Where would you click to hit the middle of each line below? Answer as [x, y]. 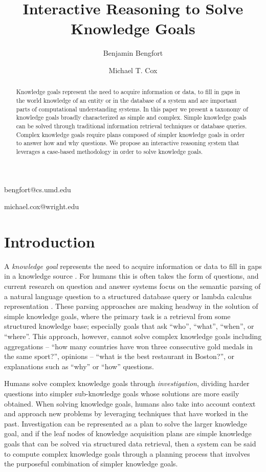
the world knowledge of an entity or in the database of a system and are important [127, 100]
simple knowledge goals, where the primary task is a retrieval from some [117, 316]
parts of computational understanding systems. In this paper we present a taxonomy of [132, 109]
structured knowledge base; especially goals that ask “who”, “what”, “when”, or [129, 326]
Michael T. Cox [133, 70]
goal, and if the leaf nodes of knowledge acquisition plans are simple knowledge [128, 433]
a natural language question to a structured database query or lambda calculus [128, 296]
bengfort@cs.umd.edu [38, 189]
